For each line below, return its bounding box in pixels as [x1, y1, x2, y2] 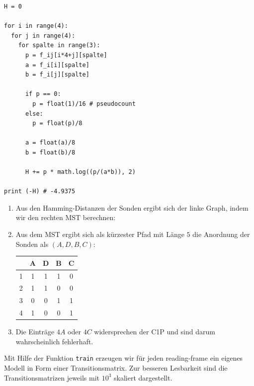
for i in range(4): [4, 22, 68, 30]
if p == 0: [25, 90, 61, 98]
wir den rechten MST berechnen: [15, 212, 116, 223]
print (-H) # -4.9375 [4, 188, 76, 195]
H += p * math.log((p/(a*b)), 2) [25, 168, 136, 176]
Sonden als [15, 238, 49, 249]
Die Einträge [15, 326, 55, 337]
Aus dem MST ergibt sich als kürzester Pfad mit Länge [15, 229, 184, 239]
